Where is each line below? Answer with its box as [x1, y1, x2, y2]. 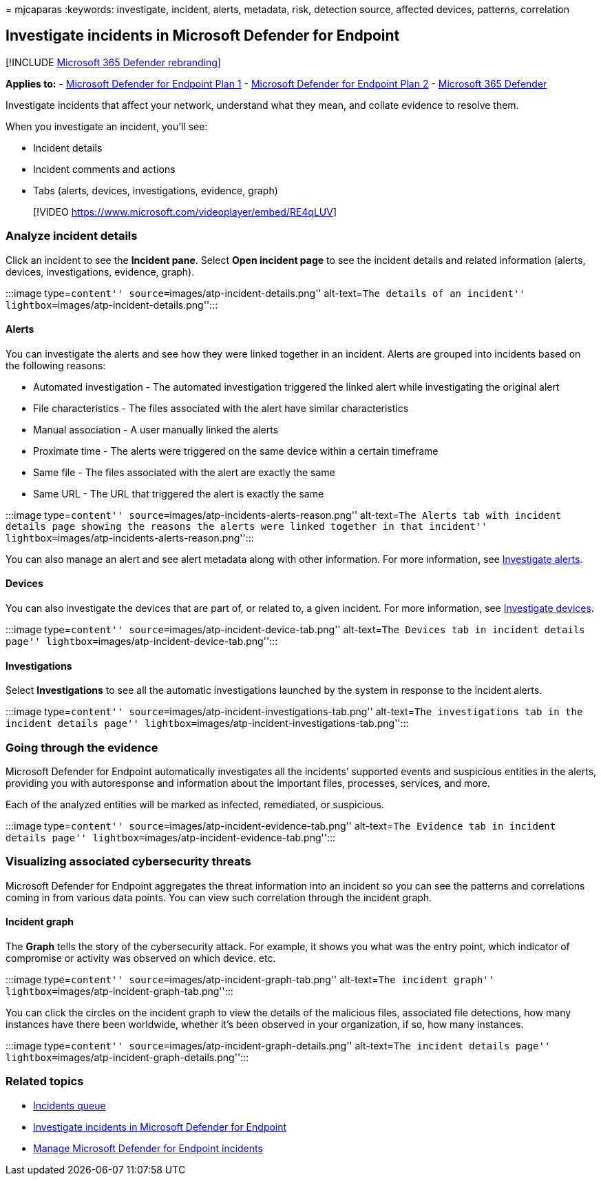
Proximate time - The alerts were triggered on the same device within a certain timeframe [33, 444, 439, 457]
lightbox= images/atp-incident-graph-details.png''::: [6, 1051, 249, 1063]
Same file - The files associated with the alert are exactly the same [33, 466, 335, 478]
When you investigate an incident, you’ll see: [6, 120, 208, 132]
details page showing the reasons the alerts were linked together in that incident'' [6, 520, 487, 532]
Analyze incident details [6, 229, 138, 243]
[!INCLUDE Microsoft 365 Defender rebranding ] [6, 56, 222, 68]
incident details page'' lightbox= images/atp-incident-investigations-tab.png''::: [6, 717, 409, 730]
